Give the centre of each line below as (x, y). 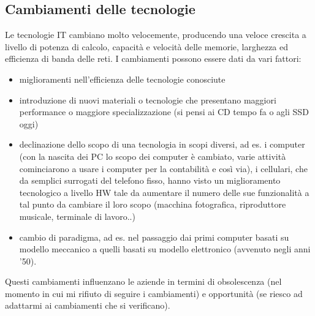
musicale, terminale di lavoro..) (77, 216)
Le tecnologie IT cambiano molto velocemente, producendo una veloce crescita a (156, 35)
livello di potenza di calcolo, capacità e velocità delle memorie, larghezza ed (147, 46)
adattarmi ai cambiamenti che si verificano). (88, 305)
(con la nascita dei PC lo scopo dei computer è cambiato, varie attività (153, 156)
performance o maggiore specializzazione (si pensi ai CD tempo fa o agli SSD (164, 112)
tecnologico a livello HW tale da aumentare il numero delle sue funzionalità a (164, 192)
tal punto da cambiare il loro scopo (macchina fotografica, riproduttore (153, 204)
